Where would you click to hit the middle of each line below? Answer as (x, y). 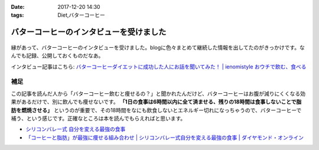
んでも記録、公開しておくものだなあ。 (57, 56)
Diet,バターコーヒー (82, 15)
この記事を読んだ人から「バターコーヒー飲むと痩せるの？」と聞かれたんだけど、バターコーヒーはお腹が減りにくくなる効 (158, 93)
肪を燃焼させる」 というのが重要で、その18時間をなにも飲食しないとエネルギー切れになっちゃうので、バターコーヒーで (156, 110)
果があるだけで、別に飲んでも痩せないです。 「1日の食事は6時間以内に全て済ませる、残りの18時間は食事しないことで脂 (156, 102)
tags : (17, 15)
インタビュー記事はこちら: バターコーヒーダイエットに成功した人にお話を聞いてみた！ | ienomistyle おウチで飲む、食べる (159, 66)
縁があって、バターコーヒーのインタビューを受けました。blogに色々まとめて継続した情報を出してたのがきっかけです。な (158, 47)
